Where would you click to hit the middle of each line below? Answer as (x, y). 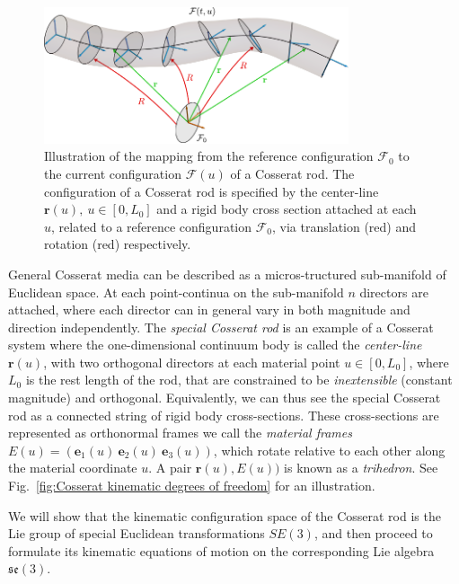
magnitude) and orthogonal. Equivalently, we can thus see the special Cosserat (225, 398)
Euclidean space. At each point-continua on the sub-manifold (176, 292)
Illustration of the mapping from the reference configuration (209, 156)
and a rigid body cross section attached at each (287, 209)
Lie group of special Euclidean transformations (137, 533)
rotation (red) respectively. (118, 244)
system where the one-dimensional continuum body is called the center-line (215, 345)
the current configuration (113, 173)
